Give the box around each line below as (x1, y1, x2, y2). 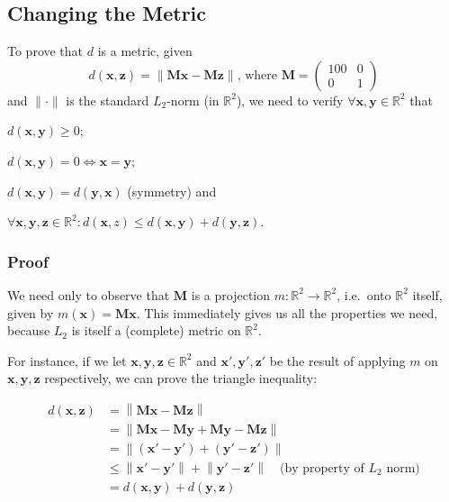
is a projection (191, 285, 271, 304)
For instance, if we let (7, 351, 127, 370)
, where (237, 68, 278, 82)
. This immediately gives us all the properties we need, (136, 303, 438, 322)
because (7, 321, 50, 340)
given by (7, 303, 54, 322)
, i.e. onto (337, 285, 391, 304)
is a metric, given (97, 41, 193, 60)
